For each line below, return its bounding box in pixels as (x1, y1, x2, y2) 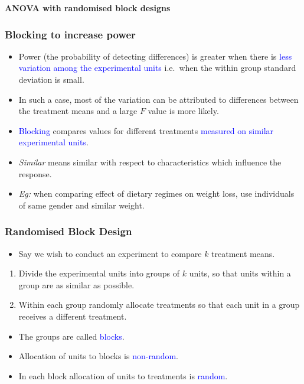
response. (18, 167, 52, 180)
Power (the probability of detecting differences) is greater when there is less (18, 50, 292, 62)
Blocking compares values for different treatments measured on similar (18, 124, 274, 136)
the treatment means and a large (18, 105, 138, 117)
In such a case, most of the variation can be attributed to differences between (18, 93, 299, 105)
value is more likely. (148, 105, 219, 117)
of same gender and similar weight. (18, 198, 145, 211)
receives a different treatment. (18, 310, 127, 322)
